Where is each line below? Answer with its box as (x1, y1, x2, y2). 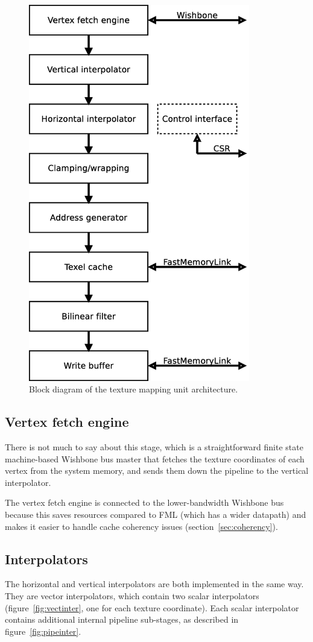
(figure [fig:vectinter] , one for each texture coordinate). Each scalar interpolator (5, 601, 299, 614)
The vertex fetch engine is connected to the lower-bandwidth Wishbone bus (5, 496, 284, 509)
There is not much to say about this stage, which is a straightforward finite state (5, 441, 303, 453)
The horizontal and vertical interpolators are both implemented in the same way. (5, 577, 304, 590)
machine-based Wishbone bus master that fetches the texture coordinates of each (5, 452, 305, 465)
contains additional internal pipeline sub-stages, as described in (5, 613, 239, 626)
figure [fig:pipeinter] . (5, 625, 81, 637)
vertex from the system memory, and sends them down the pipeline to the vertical (5, 464, 309, 477)
